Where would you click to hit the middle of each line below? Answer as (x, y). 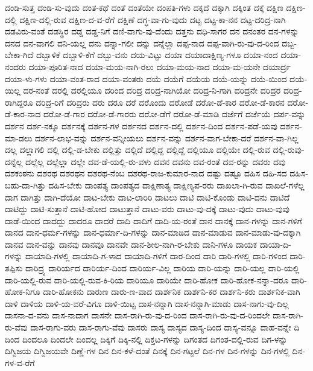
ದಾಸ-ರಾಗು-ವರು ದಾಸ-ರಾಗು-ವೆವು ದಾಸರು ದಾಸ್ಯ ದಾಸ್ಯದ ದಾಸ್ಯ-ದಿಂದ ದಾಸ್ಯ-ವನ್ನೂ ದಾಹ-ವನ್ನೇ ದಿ (165, 327)
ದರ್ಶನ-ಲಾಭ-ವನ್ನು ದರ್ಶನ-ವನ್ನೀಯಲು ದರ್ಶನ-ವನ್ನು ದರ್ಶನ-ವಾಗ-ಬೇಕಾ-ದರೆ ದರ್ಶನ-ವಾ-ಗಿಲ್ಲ (167, 137)
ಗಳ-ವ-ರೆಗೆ (20, 362)
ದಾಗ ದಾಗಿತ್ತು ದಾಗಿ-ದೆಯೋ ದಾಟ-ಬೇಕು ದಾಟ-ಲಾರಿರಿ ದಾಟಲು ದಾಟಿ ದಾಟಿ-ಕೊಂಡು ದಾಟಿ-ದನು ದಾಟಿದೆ (147, 197)
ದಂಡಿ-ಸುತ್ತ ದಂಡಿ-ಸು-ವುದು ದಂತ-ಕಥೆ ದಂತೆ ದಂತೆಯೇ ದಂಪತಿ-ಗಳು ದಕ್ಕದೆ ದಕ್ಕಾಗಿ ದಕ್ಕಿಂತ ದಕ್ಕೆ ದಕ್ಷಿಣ (144, 7)
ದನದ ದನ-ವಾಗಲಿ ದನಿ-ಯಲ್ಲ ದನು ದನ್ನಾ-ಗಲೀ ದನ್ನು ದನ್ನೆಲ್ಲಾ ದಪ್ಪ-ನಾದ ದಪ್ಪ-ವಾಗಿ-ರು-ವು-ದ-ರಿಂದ (142, 43)
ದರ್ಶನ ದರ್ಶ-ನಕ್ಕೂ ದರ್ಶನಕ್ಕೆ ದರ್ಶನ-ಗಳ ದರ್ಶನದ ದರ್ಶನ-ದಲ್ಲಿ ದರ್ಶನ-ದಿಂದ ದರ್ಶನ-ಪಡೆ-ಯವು (141, 125)
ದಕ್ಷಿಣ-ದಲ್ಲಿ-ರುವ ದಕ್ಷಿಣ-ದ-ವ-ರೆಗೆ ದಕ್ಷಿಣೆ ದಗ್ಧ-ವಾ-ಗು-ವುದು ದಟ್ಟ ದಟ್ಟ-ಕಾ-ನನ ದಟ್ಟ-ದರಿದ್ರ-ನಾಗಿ (153, 19)
